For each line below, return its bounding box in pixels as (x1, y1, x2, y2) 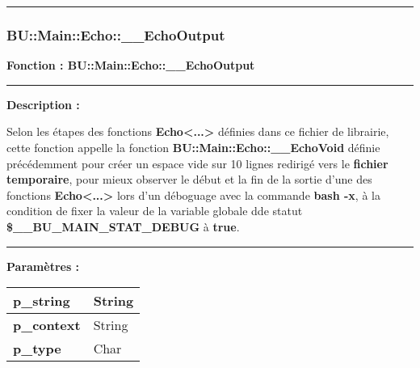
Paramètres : (6, 257, 80, 274)
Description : (6, 95, 80, 112)
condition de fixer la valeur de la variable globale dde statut (6, 202, 303, 219)
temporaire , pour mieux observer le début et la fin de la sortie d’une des (6, 171, 372, 188)
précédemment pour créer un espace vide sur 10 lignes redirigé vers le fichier (6, 154, 388, 171)
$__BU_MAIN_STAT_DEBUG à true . (6, 218, 240, 235)
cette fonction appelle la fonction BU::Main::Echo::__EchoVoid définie (6, 139, 380, 155)
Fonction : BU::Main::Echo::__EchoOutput (6, 57, 255, 74)
